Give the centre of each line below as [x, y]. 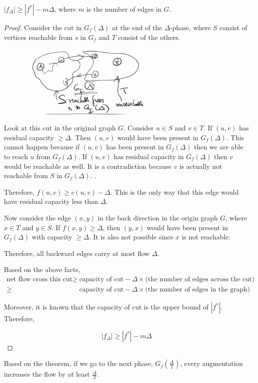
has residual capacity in [149, 156]
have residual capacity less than [51, 201]
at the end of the [137, 27]
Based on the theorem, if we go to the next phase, [79, 363]
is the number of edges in [124, 9]
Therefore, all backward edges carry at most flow [77, 253]
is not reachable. [206, 237]
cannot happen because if [42, 147]
